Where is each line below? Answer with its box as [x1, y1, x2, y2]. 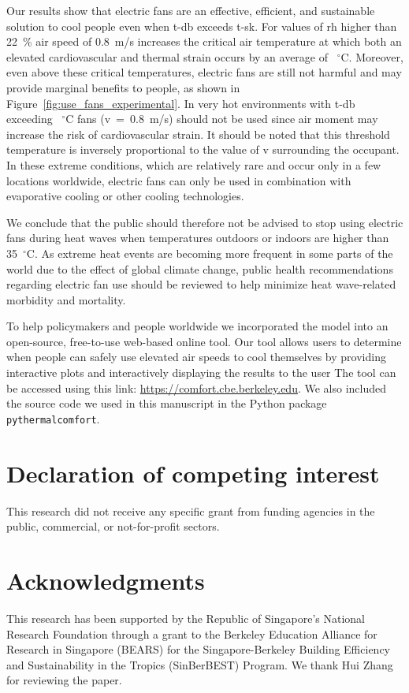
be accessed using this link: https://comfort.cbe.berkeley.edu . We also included [6, 379, 387, 396]
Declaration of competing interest [6, 456, 380, 489]
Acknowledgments [6, 564, 205, 596]
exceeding [6, 110, 53, 127]
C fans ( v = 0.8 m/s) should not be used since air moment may [65, 110, 378, 127]
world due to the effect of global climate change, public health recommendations [6, 260, 393, 277]
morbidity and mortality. [6, 291, 126, 307]
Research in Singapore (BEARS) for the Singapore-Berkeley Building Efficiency [6, 641, 390, 658]
